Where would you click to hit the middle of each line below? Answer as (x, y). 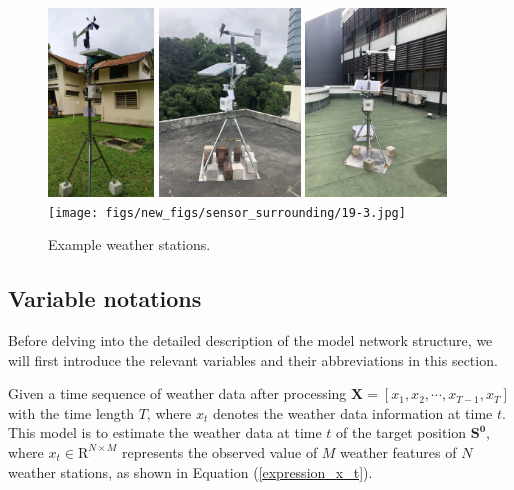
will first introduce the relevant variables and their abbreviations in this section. (253, 359)
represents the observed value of (220, 451)
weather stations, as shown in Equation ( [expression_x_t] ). (190, 471)
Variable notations (105, 298)
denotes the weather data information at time (352, 412)
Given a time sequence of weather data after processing (177, 393)
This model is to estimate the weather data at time (165, 432)
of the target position (401, 432)
